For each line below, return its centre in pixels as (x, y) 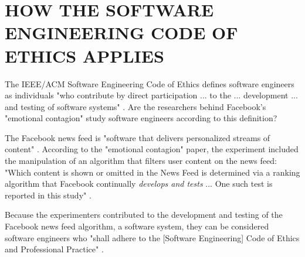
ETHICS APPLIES (84, 55)
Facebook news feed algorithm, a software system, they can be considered (137, 226)
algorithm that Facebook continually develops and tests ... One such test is (139, 184)
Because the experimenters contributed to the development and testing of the (144, 215)
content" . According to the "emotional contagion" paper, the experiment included (152, 149)
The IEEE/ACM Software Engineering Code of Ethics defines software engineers (150, 83)
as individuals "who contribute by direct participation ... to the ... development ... (151, 95)
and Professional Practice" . (54, 249)
